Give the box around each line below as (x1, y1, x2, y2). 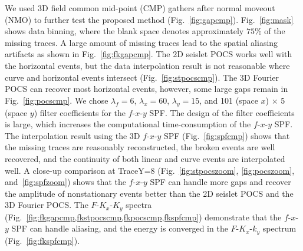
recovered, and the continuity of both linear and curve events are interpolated (5, 152, 285, 164)
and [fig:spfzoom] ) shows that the (5, 176, 126, 188)
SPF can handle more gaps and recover (150, 176, 291, 188)
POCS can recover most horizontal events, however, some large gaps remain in (5, 82, 288, 95)
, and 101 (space (199, 94, 258, 106)
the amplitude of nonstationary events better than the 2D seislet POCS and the (5, 187, 294, 199)
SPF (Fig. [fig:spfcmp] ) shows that (163, 129, 290, 141)
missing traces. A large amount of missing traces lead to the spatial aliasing (5, 36, 278, 48)
